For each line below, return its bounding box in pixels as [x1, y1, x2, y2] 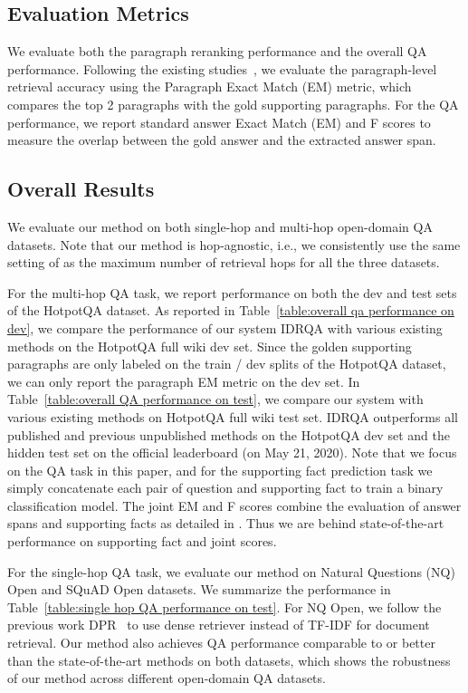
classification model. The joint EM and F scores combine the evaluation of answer [7, 496, 462, 515]
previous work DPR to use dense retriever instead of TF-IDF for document [7, 615, 430, 634]
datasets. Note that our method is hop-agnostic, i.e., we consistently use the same [7, 235, 461, 254]
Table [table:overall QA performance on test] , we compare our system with [7, 390, 424, 409]
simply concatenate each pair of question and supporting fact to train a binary [7, 478, 444, 497]
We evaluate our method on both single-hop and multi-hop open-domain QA [7, 217, 433, 236]
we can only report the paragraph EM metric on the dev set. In [7, 371, 360, 390]
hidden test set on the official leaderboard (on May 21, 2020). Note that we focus [7, 443, 457, 462]
